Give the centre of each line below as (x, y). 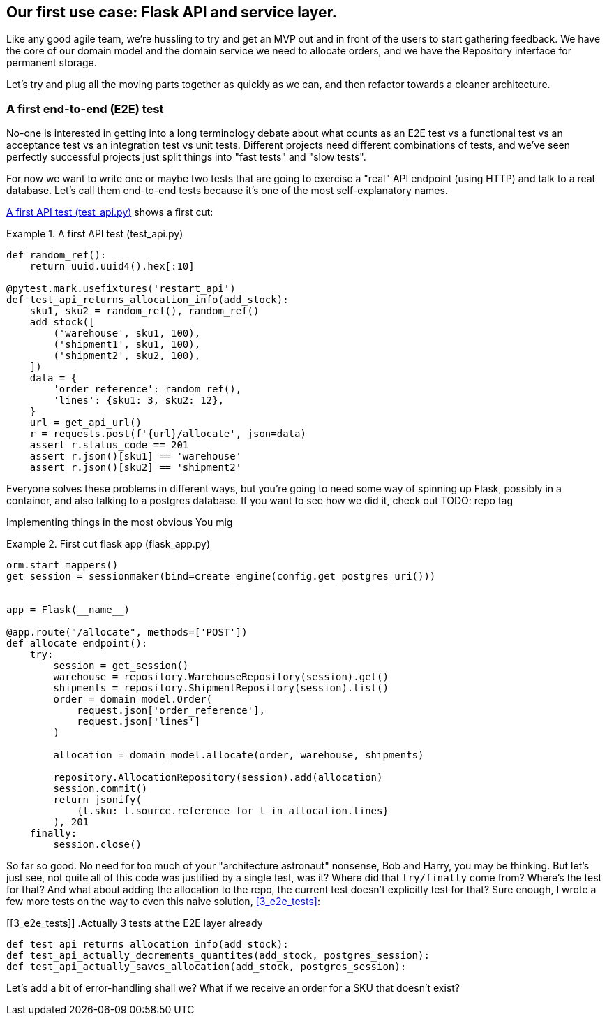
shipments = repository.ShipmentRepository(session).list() (221, 688)
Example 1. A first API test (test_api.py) (95, 234)
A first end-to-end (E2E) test (85, 109)
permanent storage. (52, 63)
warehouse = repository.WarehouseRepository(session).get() (221, 677)
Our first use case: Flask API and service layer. (172, 12)
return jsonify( (97, 800)
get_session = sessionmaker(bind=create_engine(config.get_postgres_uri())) (221, 576)
